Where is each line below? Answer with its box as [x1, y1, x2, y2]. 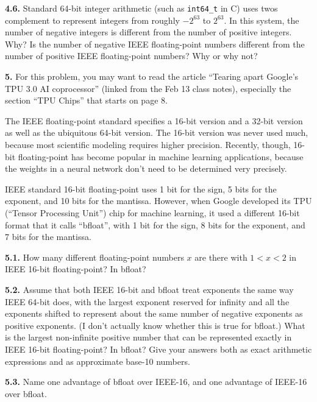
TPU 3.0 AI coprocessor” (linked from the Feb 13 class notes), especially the [5, 82, 291, 94]
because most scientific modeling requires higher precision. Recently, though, [5, 138, 291, 150]
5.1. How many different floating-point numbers [5, 250, 184, 263]
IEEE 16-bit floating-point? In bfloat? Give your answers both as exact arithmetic [5, 342, 312, 355]
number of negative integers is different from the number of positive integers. [5, 26, 292, 38]
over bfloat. [5, 387, 47, 400]
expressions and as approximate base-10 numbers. [5, 354, 190, 367]
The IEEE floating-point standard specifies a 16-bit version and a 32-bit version [5, 114, 303, 127]
